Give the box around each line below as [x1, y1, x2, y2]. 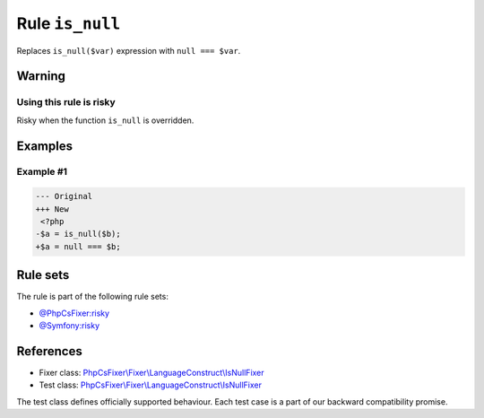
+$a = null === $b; [35, 241, 121, 251]
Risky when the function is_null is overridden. [16, 115, 194, 126]
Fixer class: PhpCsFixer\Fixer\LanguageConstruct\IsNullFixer [39, 368, 264, 379]
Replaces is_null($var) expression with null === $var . [16, 45, 241, 56]
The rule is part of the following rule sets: [16, 292, 169, 302]
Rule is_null [16, 13, 121, 33]
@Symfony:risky [39, 320, 100, 331]
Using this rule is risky [16, 96, 116, 109]
